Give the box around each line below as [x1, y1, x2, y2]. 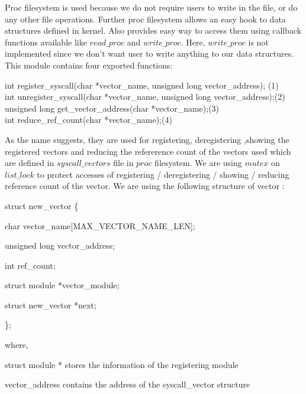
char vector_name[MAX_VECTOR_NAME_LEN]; [5, 219, 195, 232]
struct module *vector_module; [5, 279, 120, 291]
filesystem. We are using [154, 157, 242, 169]
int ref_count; [5, 259, 56, 271]
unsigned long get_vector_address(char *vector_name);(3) [5, 102, 220, 114]
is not [248, 35, 269, 48]
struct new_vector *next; [5, 298, 96, 311]
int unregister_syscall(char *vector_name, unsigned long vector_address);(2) [5, 90, 285, 103]
